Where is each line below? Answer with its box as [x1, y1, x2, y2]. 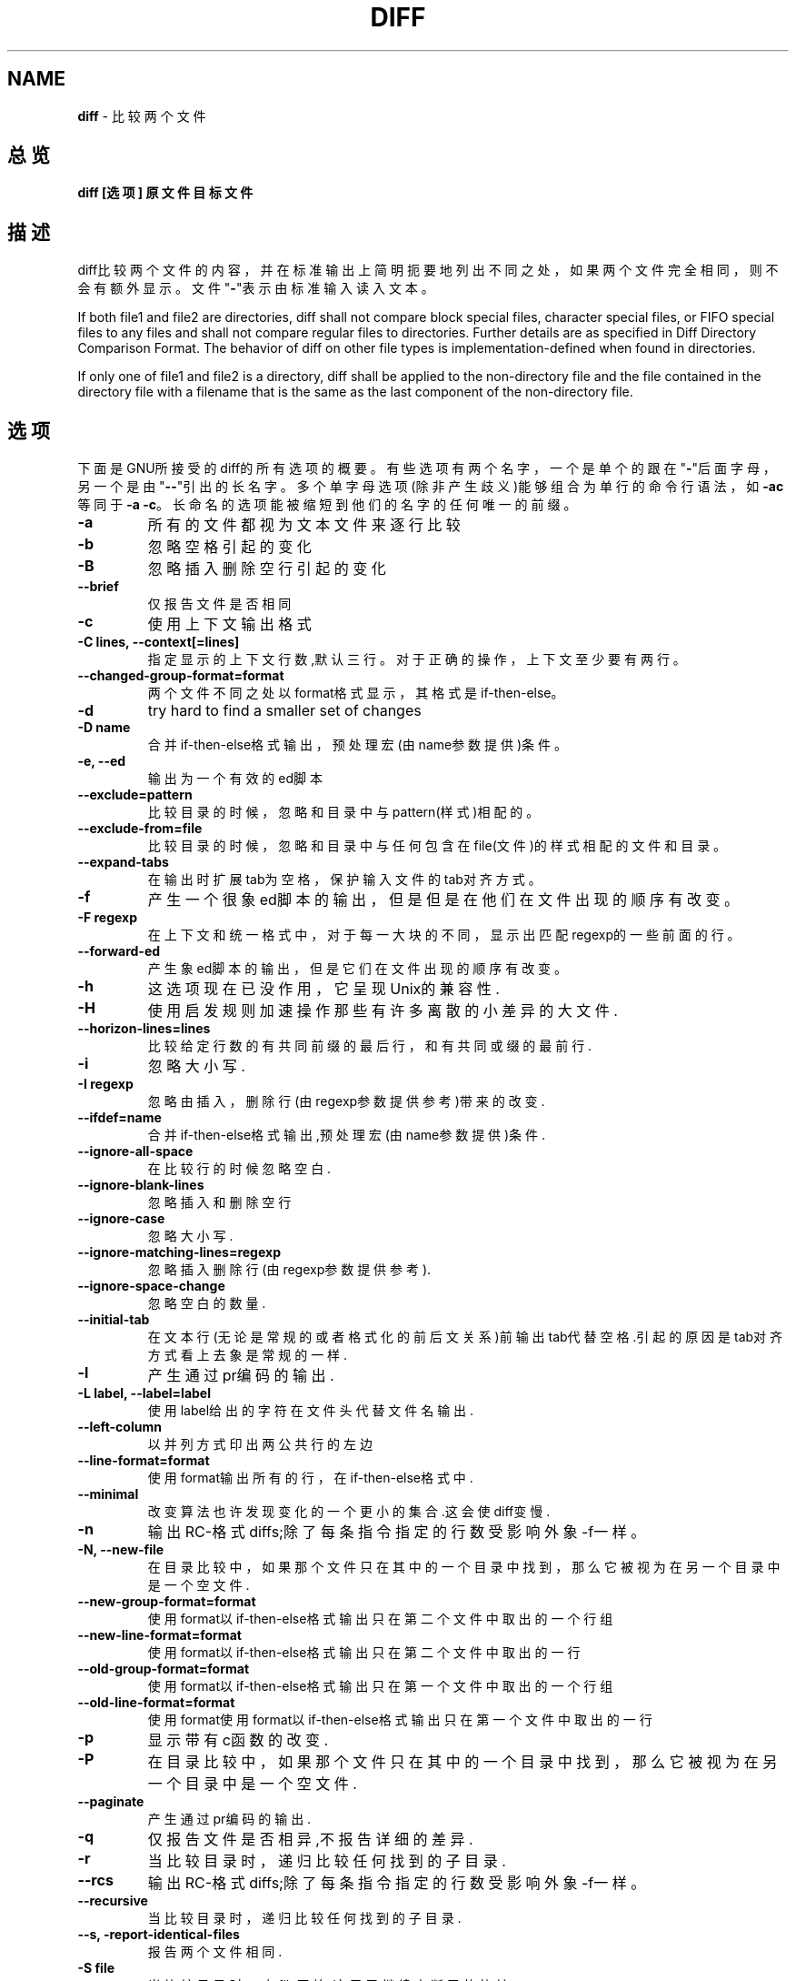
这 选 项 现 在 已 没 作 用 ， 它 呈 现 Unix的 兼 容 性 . [147, 980, 500, 999]
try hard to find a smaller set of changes [147, 701, 422, 720]
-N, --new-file [77, 1542, 164, 1558]
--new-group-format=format [77, 1594, 256, 1610]
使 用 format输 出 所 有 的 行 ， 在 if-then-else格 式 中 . [147, 1470, 473, 1486]
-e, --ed [77, 753, 126, 769]
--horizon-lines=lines [77, 1021, 211, 1037]
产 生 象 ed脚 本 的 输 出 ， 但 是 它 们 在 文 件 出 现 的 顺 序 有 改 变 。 [147, 960, 568, 977]
